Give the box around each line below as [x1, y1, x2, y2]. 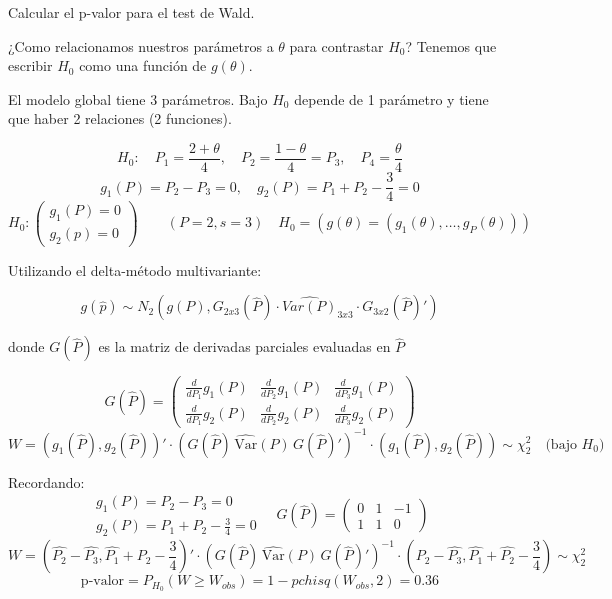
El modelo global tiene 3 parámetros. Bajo [8, 88, 268, 109]
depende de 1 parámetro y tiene [294, 88, 489, 109]
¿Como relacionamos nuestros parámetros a [8, 35, 274, 56]
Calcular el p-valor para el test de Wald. [8, 2, 255, 22]
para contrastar [289, 35, 384, 56]
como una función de [79, 55, 207, 76]
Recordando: [8, 471, 85, 492]
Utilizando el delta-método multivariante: [8, 259, 262, 280]
